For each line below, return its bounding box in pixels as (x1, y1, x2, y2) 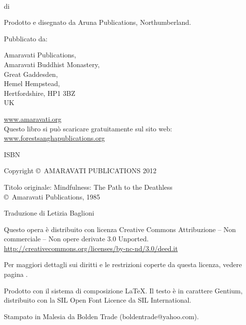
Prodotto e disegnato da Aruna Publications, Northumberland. (4, 17, 191, 27)
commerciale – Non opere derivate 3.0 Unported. (4, 234, 149, 244)
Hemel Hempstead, (4, 78, 60, 89)
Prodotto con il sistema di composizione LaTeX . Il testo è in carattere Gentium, (4, 285, 243, 295)
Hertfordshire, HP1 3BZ (4, 88, 75, 98)
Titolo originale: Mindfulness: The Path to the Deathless (4, 181, 173, 192)
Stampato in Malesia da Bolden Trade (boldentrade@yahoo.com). (4, 311, 199, 321)
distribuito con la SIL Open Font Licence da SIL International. (4, 295, 192, 305)
